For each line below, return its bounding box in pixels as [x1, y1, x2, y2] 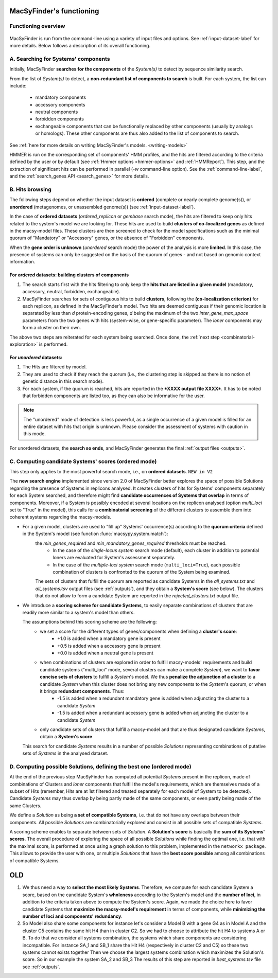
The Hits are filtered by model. [22, 364, 87, 370]
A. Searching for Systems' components [9, 55, 110, 62]
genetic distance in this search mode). [22, 378, 104, 384]
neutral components [35, 109, 78, 115]
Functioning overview [9, 23, 65, 30]
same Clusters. [9, 803, 42, 809]
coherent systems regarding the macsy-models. [9, 514, 112, 520]
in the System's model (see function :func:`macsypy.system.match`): [22, 530, 168, 537]
